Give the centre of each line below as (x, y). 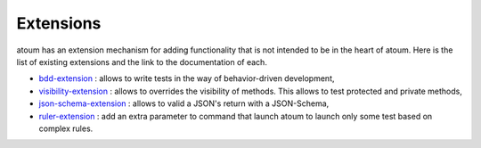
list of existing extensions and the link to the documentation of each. (142, 62)
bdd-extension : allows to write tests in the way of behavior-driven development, (187, 78)
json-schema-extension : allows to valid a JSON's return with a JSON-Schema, (184, 103)
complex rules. (66, 128)
